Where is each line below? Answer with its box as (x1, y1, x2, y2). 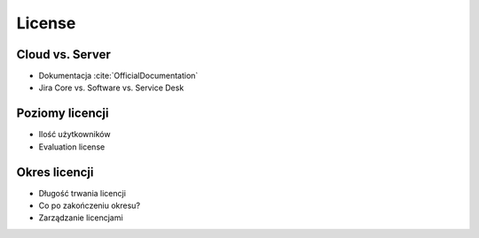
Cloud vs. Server (16, 47, 111, 62)
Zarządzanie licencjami (38, 212, 123, 223)
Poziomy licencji (16, 106, 109, 121)
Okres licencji (16, 165, 94, 180)
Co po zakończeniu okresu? (38, 200, 141, 211)
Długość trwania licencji (38, 188, 126, 198)
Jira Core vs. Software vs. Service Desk (38, 82, 185, 93)
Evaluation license (38, 142, 106, 152)
